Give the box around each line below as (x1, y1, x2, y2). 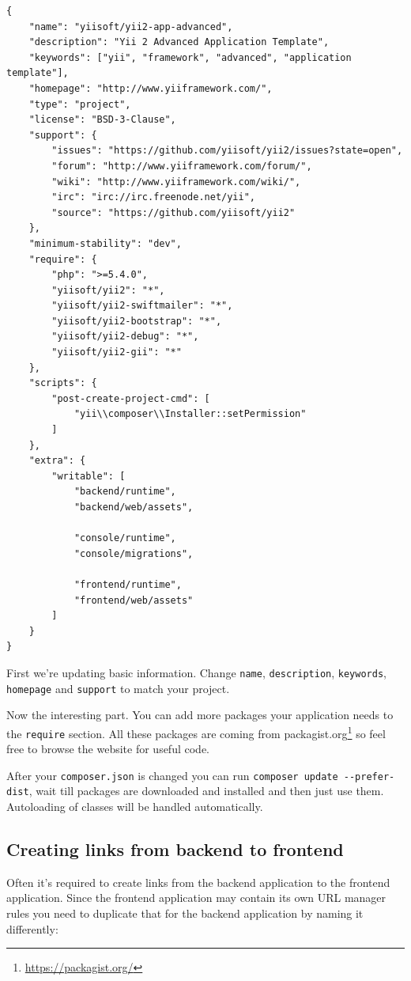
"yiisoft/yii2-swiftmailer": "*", (51, 300, 233, 312)
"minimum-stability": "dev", (28, 237, 182, 249)
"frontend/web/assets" (74, 594, 194, 606)
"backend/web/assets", (74, 502, 194, 513)
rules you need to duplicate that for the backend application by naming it (6, 905, 364, 922)
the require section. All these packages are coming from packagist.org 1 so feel (6, 722, 386, 741)
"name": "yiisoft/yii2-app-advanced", (28, 21, 233, 32)
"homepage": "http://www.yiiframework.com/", (28, 82, 273, 94)
